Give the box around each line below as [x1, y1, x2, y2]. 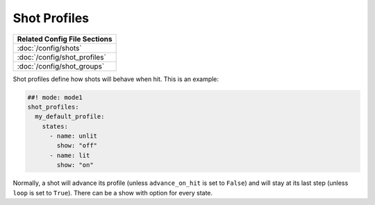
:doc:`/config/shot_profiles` [17, 52, 107, 62]
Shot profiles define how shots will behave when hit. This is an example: [12, 75, 219, 83]
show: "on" [56, 161, 94, 169]
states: [42, 122, 69, 130]
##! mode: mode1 [27, 93, 83, 101]
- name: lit [49, 151, 90, 159]
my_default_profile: [35, 113, 105, 121]
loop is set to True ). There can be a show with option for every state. [12, 188, 213, 197]
